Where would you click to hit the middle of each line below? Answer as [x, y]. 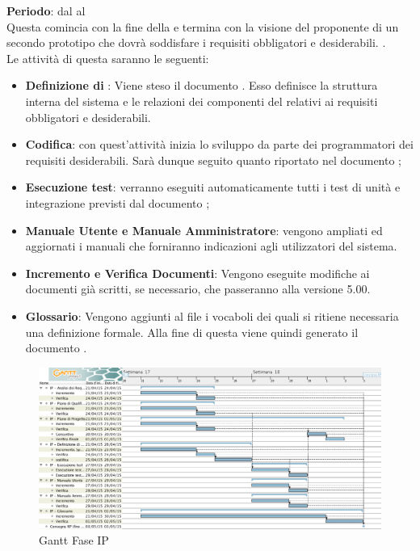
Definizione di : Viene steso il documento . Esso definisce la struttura [202, 85]
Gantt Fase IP [74, 540]
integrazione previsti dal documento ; [118, 202]
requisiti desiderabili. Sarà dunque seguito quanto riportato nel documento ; [214, 160]
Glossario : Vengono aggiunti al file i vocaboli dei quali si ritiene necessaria [212, 315]
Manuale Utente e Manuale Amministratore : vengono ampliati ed [204, 230]
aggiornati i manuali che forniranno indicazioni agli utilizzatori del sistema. [211, 246]
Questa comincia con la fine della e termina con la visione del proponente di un [203, 26]
